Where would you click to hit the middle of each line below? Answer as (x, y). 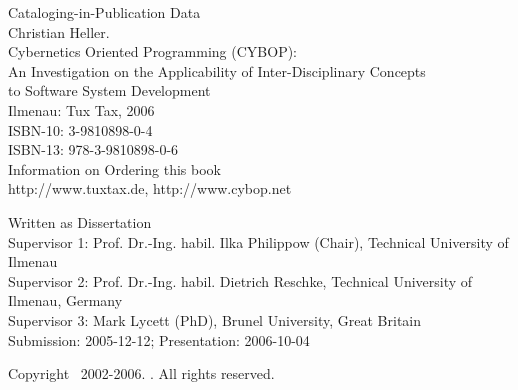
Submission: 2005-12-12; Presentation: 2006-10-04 (159, 339)
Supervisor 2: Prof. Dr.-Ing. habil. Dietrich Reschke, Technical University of (240, 280)
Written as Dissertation (80, 221)
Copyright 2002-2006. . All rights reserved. (141, 373)
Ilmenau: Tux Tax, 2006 (81, 109)
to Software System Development (109, 90)
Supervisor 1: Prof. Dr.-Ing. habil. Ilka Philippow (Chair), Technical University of (258, 241)
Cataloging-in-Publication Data (104, 12)
